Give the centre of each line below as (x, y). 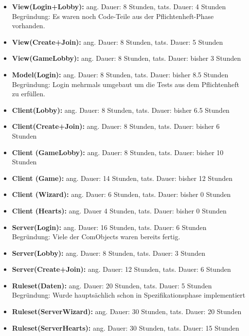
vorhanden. (28, 26)
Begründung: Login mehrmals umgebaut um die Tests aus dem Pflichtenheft (126, 84)
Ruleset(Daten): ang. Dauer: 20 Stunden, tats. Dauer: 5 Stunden (112, 285)
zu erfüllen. (28, 94)
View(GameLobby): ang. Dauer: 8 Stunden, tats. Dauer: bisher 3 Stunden (126, 58)
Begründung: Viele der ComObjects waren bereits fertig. (96, 237)
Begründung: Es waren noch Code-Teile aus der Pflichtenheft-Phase (113, 16)
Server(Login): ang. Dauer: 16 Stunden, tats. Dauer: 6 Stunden (109, 227)
